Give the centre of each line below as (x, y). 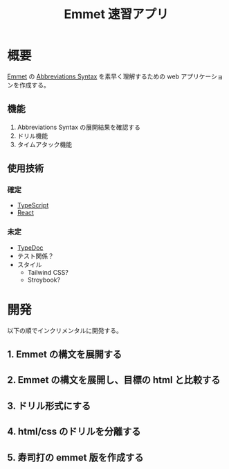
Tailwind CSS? (48, 272)
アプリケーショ (202, 76)
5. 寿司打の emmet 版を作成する (75, 458)
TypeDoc (30, 248)
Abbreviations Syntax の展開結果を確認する (79, 127)
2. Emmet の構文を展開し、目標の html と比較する (114, 380)
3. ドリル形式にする (49, 406)
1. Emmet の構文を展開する (65, 355)
